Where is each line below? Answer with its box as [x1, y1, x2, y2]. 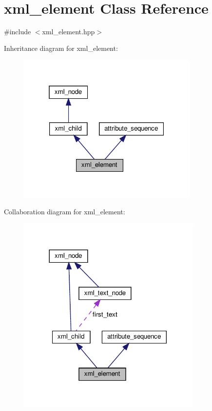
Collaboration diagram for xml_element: [4, 206, 125, 217]
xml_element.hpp [42, 26, 95, 37]
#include [4, 26, 31, 37]
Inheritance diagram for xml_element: [4, 43, 118, 53]
